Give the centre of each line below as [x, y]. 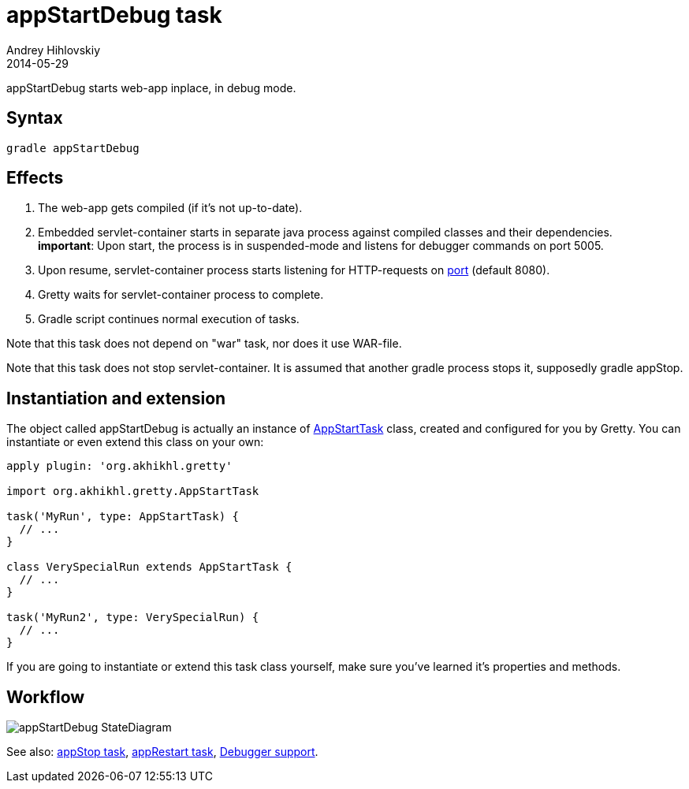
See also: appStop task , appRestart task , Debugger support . [162, 752]
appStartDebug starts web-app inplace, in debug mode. [151, 87]
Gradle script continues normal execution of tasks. [169, 319]
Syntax [35, 118]
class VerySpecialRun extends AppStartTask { [149, 567]
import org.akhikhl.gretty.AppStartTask [133, 491]
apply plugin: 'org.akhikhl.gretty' [119, 466]
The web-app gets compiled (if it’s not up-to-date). [170, 208]
